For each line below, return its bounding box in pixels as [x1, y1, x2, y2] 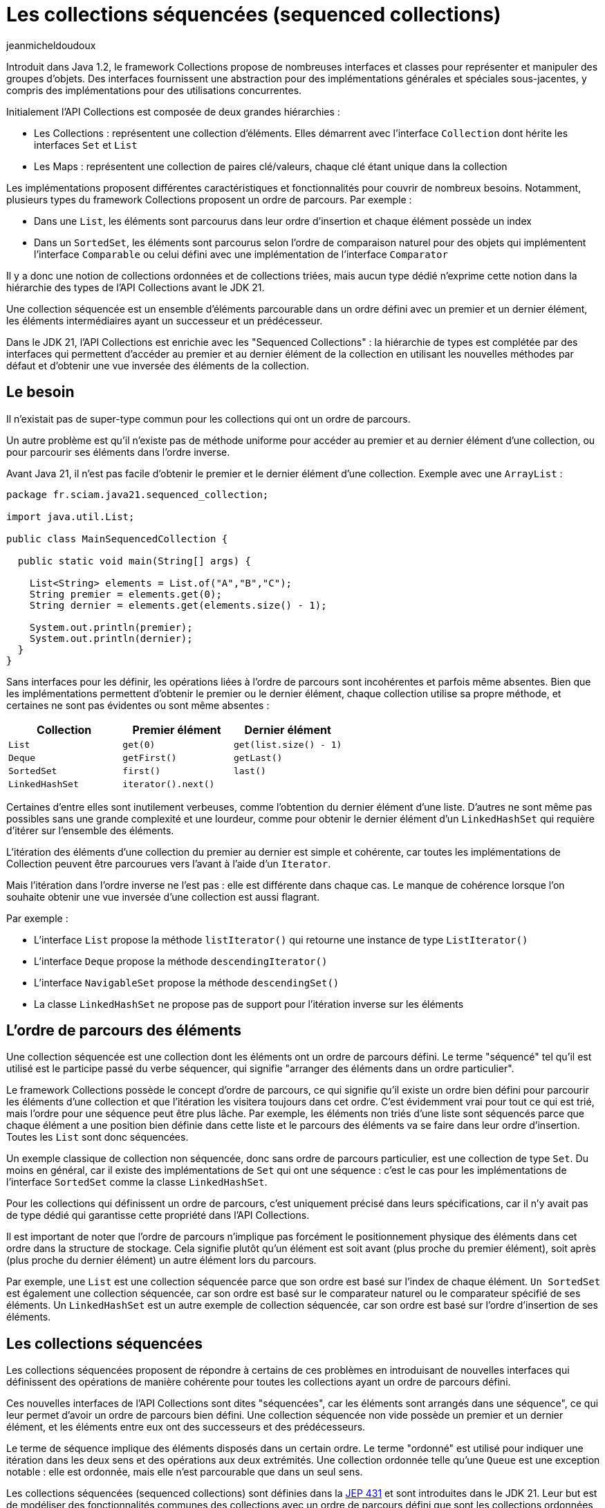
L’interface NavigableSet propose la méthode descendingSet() [34, 976, 339, 989]
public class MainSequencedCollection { [6, 533, 228, 544]
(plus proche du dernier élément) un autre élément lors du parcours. [6, 1254, 317, 1267]
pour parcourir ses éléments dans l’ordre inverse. [6, 445, 230, 458]
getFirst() [122, 752, 177, 763]
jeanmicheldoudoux [6, 39, 96, 51]
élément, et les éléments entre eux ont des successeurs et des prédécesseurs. [6, 1421, 366, 1433]
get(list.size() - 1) [233, 739, 342, 750]
